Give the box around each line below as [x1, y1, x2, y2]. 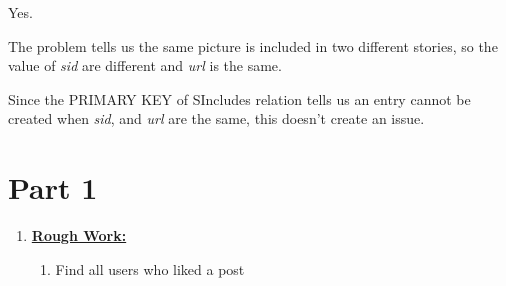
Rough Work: [31, 225, 127, 246]
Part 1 [8, 167, 98, 208]
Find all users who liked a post [55, 258, 245, 279]
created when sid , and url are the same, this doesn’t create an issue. [8, 108, 425, 129]
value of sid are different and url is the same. [8, 55, 282, 76]
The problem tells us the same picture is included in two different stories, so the [8, 35, 498, 56]
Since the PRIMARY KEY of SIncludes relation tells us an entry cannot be [8, 88, 471, 109]
